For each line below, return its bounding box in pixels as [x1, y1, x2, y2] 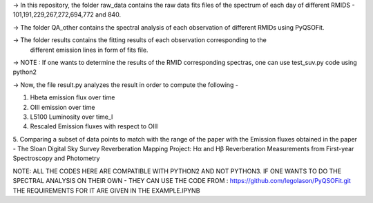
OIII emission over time [30, 103, 95, 111]
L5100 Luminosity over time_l [30, 113, 113, 121]
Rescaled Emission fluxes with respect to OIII [30, 122, 158, 130]
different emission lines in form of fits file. [30, 46, 149, 54]
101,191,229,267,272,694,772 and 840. [12, 10, 121, 19]
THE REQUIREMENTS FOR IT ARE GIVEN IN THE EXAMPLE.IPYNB [12, 186, 200, 195]
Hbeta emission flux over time [30, 93, 115, 101]
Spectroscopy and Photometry [12, 154, 100, 162]
